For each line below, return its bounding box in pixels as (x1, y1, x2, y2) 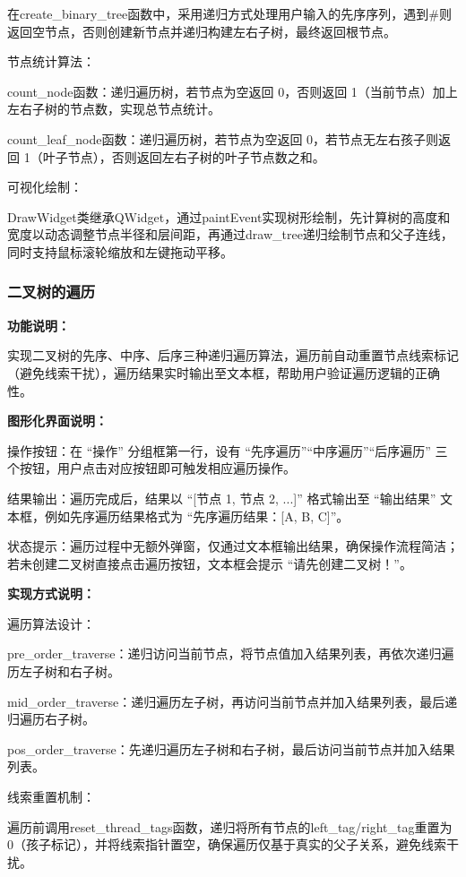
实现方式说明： (7, 584, 95, 603)
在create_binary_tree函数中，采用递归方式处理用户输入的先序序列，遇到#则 (7, 4, 452, 22)
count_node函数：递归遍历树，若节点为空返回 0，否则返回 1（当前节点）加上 (7, 82, 458, 100)
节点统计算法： (7, 52, 95, 71)
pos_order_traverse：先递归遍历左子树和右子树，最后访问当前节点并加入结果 (7, 739, 455, 758)
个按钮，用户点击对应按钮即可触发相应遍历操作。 (7, 459, 296, 477)
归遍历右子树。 (7, 709, 95, 728)
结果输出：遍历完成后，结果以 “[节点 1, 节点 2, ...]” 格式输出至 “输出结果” (7, 488, 436, 507)
